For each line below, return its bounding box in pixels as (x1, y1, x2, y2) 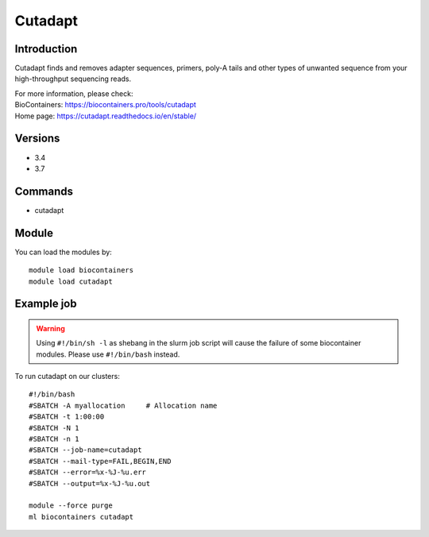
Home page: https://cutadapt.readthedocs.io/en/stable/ (14, 111, 197, 121)
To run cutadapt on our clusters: (14, 372, 121, 381)
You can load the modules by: (14, 247, 113, 257)
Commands (14, 184, 74, 198)
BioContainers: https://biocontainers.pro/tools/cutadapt (14, 100, 196, 110)
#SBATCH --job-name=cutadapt (29, 446, 142, 454)
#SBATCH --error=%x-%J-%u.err (29, 468, 147, 477)
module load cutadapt (29, 276, 113, 286)
